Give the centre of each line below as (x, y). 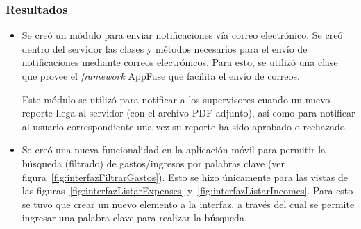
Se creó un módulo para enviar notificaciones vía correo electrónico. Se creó (182, 35)
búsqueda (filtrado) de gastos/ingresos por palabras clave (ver (153, 163)
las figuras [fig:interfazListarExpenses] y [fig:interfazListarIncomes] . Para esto (187, 190)
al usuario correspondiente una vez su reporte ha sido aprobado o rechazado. (185, 126)
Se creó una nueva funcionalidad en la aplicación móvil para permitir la (174, 150)
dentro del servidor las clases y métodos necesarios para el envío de (165, 48)
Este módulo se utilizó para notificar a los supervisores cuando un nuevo (176, 99)
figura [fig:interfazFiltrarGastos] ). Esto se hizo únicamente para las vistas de (185, 177)
